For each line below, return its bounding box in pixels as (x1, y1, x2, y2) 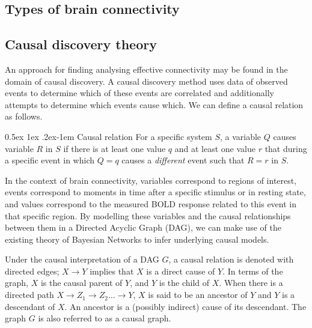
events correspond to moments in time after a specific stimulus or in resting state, (5, 186, 306, 198)
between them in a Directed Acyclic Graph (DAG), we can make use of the (5, 221, 281, 234)
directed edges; (5, 264, 60, 277)
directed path (5, 288, 54, 301)
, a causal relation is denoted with (168, 253, 294, 266)
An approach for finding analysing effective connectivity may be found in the (5, 62, 288, 75)
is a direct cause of (146, 264, 215, 277)
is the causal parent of (40, 276, 123, 289)
